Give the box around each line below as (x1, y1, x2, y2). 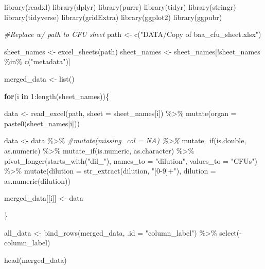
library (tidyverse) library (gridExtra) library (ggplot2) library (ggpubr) (4, 11, 222, 22)
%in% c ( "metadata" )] (4, 56, 70, 67)
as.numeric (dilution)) (4, 175, 70, 186)
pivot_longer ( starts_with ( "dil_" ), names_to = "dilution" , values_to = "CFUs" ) (4, 155, 257, 166)
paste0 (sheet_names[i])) (4, 118, 80, 128)
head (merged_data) (4, 254, 67, 265)
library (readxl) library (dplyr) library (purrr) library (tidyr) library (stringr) (4, 2, 236, 12)
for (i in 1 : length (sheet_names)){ (4, 90, 109, 101)
